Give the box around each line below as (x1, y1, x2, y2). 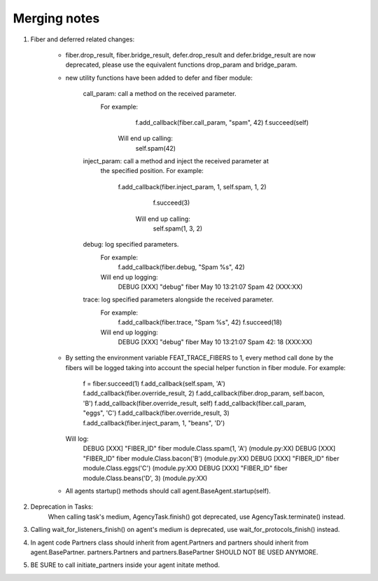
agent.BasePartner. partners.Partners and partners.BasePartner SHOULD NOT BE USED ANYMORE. (30, 547, 318, 556)
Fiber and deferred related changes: (30, 35, 135, 43)
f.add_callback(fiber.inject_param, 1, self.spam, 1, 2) (118, 182, 267, 191)
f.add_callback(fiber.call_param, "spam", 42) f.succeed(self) (135, 118, 309, 126)
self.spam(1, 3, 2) (153, 224, 203, 233)
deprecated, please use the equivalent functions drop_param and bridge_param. (65, 60, 297, 69)
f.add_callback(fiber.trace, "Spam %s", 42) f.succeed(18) (118, 318, 283, 327)
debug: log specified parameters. (83, 240, 179, 249)
